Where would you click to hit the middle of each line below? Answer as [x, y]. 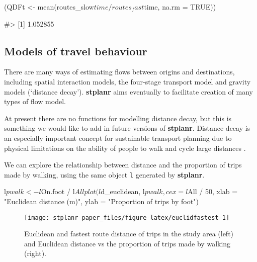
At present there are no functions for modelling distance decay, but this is [118, 118]
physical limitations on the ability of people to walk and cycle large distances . [125, 148]
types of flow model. [35, 101]
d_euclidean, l [123, 191]
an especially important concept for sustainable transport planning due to [118, 138]
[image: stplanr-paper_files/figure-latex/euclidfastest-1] [127, 217]
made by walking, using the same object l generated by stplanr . [104, 174]
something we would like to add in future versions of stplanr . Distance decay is [127, 128]
